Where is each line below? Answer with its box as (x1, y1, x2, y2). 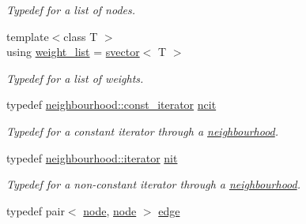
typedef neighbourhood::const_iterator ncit (6, 96, 217, 113)
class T (63, 28, 98, 44)
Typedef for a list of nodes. (6, 2, 136, 17)
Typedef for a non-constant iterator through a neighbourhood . (6, 176, 300, 192)
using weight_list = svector (6, 43, 140, 60)
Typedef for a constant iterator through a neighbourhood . (6, 122, 279, 139)
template (6, 28, 49, 44)
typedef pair (6, 202, 65, 218)
